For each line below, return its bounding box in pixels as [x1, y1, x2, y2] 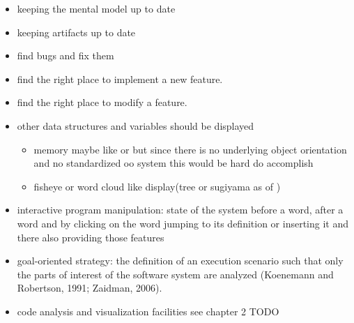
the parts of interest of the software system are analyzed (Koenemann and [17, 266, 334, 281]
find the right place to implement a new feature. [17, 71, 223, 86]
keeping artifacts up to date [17, 24, 136, 39]
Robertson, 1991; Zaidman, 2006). [17, 280, 162, 295]
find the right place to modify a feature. [17, 95, 187, 110]
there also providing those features [17, 230, 164, 244]
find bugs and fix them [17, 48, 114, 63]
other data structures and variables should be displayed [17, 118, 254, 133]
